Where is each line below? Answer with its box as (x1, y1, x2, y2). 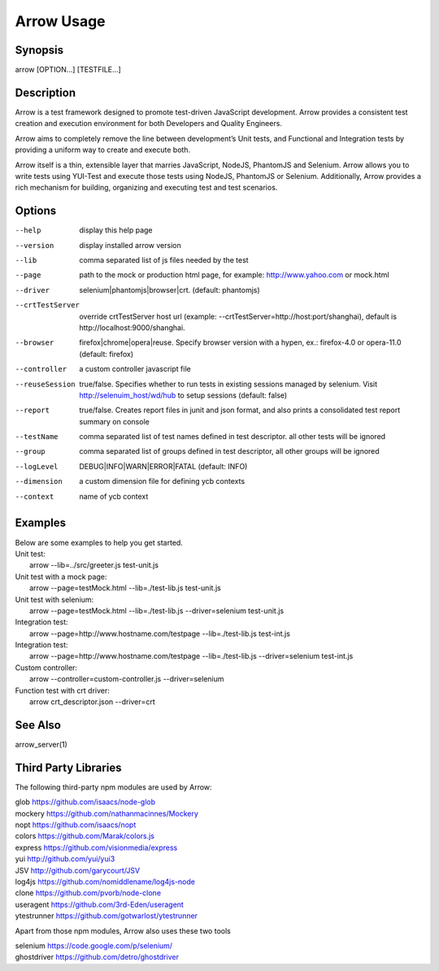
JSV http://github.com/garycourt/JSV (15, 865, 141, 875)
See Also (15, 718, 61, 732)
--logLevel (15, 462, 59, 471)
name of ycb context (79, 491, 149, 501)
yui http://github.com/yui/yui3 (15, 854, 115, 864)
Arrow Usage (15, 12, 106, 30)
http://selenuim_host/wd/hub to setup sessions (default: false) (79, 390, 288, 400)
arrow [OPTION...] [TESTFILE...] (15, 65, 121, 75)
